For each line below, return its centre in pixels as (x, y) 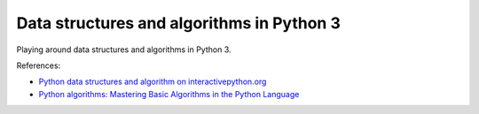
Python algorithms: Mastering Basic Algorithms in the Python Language (169, 94)
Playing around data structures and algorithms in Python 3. (124, 49)
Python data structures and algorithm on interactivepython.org (153, 82)
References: (39, 65)
